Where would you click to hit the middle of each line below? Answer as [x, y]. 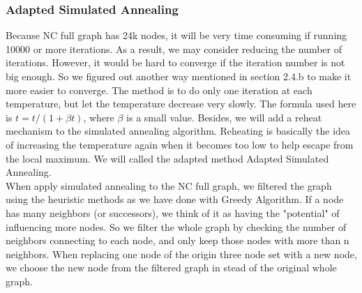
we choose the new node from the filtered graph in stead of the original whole [171, 268]
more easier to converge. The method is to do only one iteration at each [159, 90]
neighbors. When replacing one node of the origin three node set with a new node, [181, 254]
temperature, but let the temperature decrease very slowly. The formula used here [181, 104]
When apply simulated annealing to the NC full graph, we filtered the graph [169, 185]
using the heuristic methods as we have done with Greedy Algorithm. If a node [175, 199]
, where [99, 117]
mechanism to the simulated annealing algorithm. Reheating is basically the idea [178, 131]
